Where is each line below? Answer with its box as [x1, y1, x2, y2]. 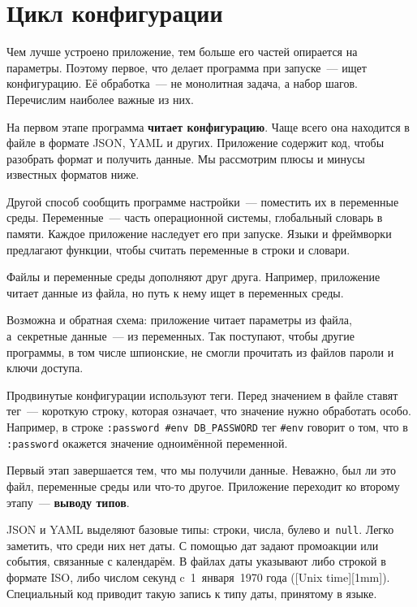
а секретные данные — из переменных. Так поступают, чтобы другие [6, 327, 355, 345]
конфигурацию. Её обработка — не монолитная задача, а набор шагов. [6, 75, 358, 92]
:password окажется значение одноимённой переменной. [6, 434, 288, 451]
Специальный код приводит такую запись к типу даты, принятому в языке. [6, 584, 377, 601]
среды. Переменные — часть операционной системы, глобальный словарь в [6, 209, 383, 226]
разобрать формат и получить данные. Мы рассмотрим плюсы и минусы [6, 150, 365, 167]
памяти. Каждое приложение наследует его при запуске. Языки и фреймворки [6, 225, 392, 242]
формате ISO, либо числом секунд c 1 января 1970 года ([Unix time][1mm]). [6, 568, 390, 585]
